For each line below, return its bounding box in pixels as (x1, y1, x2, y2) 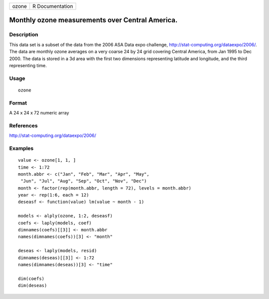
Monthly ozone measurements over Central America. (9, 16, 178, 24)
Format (9, 100, 27, 106)
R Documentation (32, 3, 73, 9)
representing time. (9, 62, 47, 68)
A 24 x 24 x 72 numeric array (9, 110, 69, 116)
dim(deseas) (18, 283, 47, 289)
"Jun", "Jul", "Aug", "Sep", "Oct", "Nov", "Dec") (20, 178, 147, 184)
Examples (9, 145, 34, 152)
